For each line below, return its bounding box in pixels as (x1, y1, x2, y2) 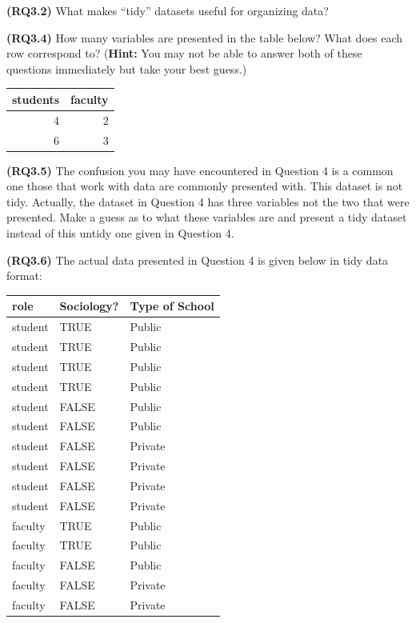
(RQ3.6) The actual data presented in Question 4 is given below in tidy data (6, 251, 389, 268)
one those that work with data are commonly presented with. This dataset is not (6, 178, 403, 194)
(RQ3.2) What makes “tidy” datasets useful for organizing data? (6, 2, 329, 18)
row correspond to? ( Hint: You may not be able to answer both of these (6, 45, 362, 62)
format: (6, 267, 42, 284)
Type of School (130, 298, 214, 314)
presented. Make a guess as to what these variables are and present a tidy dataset (6, 209, 407, 226)
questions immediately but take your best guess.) (6, 60, 247, 77)
